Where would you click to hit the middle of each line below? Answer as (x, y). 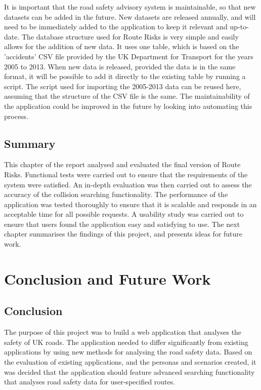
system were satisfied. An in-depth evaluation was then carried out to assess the (128, 184)
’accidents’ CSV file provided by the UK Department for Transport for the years (129, 56)
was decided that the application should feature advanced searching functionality (129, 372)
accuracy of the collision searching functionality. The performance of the (116, 194)
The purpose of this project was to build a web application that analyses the (123, 332)
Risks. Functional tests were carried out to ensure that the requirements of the (126, 174)
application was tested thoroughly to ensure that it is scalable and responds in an (130, 204)
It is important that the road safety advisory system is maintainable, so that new (130, 7)
